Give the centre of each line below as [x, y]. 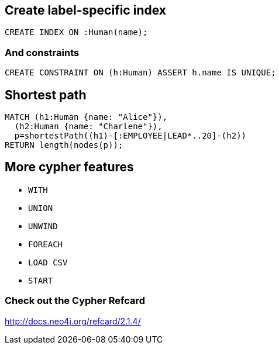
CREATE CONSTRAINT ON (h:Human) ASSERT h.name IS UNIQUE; [140, 73]
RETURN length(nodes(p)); [64, 145]
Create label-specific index [85, 10]
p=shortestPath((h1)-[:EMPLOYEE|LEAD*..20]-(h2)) [130, 136]
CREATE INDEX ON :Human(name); [76, 32]
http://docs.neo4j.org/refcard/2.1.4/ [73, 321]
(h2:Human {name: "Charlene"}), [88, 127]
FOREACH [46, 244]
